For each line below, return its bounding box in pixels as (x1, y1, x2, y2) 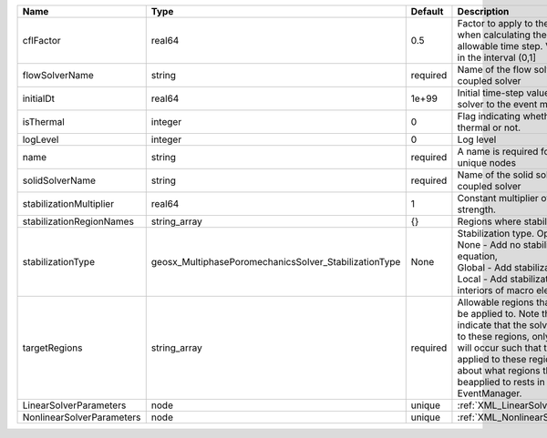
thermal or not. (457, 121, 521, 134)
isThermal (22, 116, 66, 127)
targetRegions (22, 341, 83, 354)
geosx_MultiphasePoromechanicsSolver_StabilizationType (150, 256, 401, 268)
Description (457, 5, 510, 17)
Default (410, 5, 444, 17)
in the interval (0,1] (457, 51, 537, 64)
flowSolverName (22, 69, 95, 81)
